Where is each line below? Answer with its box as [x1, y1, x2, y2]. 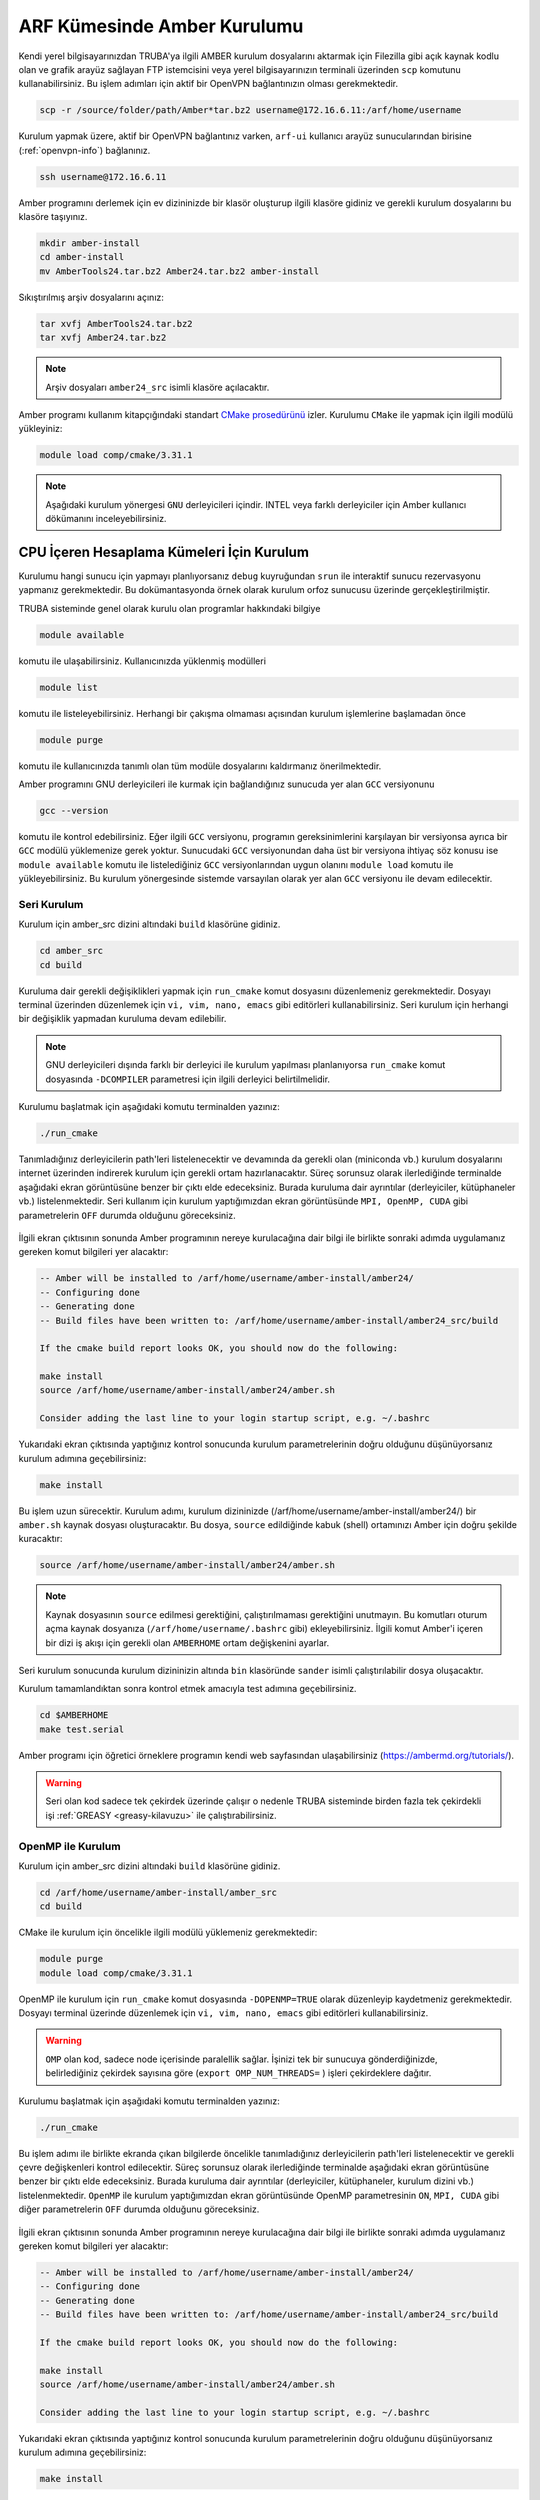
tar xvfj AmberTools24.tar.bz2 [39, 318, 194, 329]
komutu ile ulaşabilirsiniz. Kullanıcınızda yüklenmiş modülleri [18, 655, 267, 667]
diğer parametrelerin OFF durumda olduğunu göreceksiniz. [18, 2203, 260, 2215]
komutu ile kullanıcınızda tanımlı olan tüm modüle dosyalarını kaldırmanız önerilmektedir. [18, 760, 382, 772]
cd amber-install [39, 251, 125, 263]
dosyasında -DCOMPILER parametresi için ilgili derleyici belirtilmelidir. [45, 1073, 330, 1085]
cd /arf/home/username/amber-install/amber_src [39, 1886, 277, 1898]
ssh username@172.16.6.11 [39, 171, 167, 182]
